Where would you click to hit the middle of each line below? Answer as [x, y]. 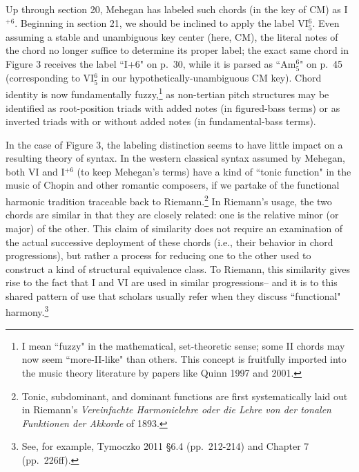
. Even [326, 22]
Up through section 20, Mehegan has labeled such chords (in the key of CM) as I [177, 9]
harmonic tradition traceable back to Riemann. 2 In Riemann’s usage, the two [169, 200]
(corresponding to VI [50, 78]
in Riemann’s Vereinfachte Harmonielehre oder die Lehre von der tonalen [176, 409]
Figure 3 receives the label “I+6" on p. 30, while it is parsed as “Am [151, 63]
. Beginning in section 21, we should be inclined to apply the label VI [162, 22]
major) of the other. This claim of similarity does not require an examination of [174, 228]
